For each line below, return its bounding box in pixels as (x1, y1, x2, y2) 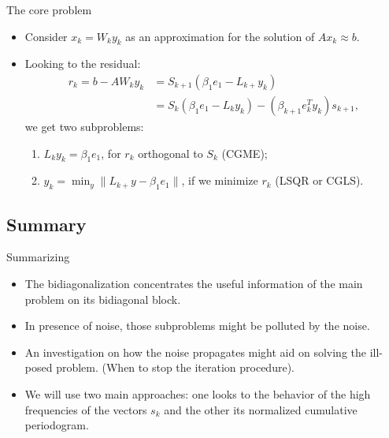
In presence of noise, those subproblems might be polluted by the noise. (24, 317, 370, 334)
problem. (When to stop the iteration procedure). (56, 359, 295, 376)
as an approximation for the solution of (125, 28, 315, 44)
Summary (6, 212, 87, 236)
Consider (24, 28, 68, 44)
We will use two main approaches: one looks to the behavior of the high (24, 386, 371, 402)
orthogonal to (138, 144, 203, 161)
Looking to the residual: (24, 55, 141, 72)
